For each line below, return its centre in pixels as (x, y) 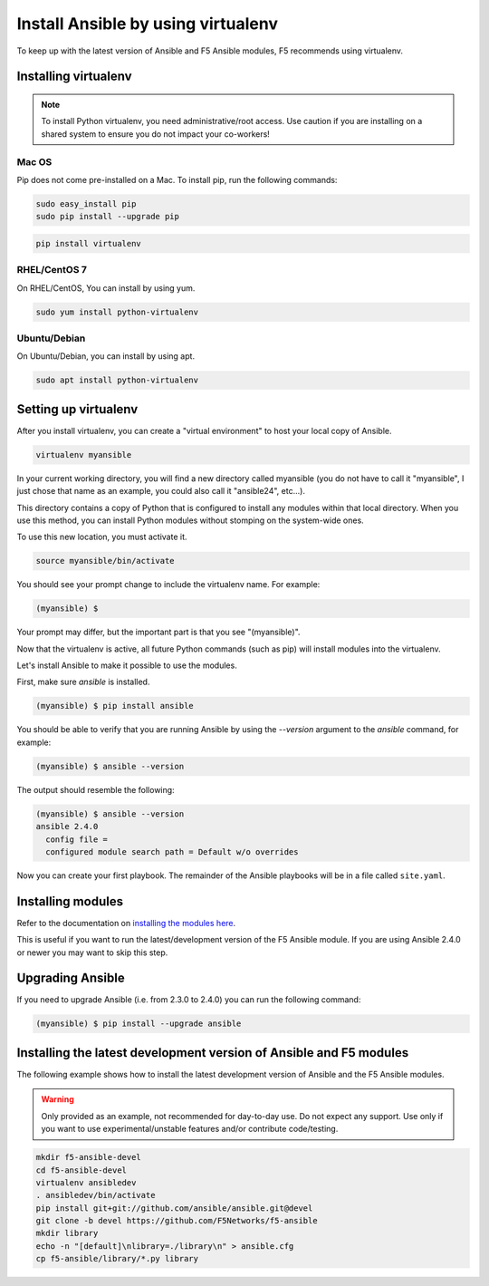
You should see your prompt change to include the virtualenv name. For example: (168, 585)
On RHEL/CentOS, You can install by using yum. (106, 288)
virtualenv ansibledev (86, 1182)
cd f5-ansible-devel (81, 1170)
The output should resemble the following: (96, 789)
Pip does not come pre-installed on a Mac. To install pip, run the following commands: (177, 179)
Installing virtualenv (74, 77)
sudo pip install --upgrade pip (108, 217)
